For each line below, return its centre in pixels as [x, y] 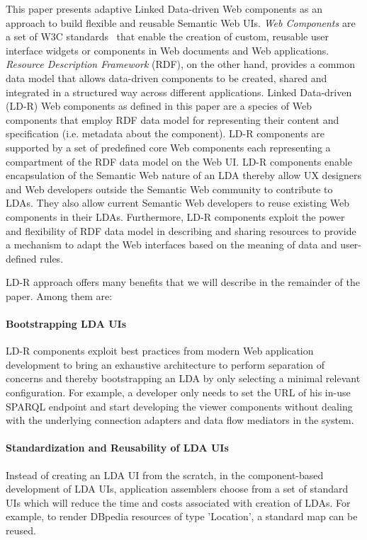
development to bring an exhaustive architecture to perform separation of [165, 364]
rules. [52, 258]
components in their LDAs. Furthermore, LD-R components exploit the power [175, 216]
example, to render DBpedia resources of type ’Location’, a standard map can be [182, 516]
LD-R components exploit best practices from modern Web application [160, 351]
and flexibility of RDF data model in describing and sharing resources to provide [181, 230]
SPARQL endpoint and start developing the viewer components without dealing [179, 406]
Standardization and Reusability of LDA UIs [117, 448]
